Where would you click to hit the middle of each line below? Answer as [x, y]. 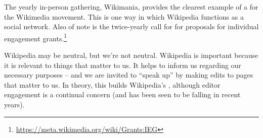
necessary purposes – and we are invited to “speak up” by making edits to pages [129, 75]
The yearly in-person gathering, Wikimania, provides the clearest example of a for [131, 7]
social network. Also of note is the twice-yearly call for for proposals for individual [131, 26]
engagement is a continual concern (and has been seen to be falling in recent [122, 94]
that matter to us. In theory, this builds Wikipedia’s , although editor [112, 84]
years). [14, 104]
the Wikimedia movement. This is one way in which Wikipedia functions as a [124, 16]
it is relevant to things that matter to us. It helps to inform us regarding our [123, 65]
